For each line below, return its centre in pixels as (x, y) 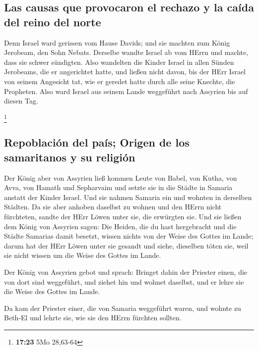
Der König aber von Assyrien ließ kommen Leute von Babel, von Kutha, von (121, 177)
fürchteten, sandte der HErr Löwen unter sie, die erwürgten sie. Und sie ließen (123, 217)
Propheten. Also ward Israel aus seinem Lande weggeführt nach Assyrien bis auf (126, 91)
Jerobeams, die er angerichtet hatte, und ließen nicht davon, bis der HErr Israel (125, 72)
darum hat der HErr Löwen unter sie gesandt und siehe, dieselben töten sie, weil (126, 245)
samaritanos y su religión (70, 157)
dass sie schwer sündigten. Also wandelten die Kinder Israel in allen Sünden (119, 62)
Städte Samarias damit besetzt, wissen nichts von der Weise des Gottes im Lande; (129, 236)
